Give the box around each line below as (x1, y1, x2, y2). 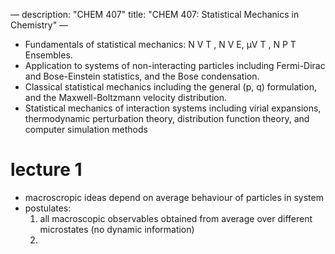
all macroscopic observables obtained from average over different (39, 212, 313, 224)
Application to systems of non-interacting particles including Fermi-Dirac (24, 60, 326, 71)
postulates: (24, 202, 72, 214)
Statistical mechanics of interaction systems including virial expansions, (24, 102, 322, 114)
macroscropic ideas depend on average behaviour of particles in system (24, 191, 324, 203)
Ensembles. (24, 49, 73, 61)
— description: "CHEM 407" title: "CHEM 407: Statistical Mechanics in (10, 9, 300, 20)
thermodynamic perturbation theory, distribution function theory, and (24, 113, 310, 124)
